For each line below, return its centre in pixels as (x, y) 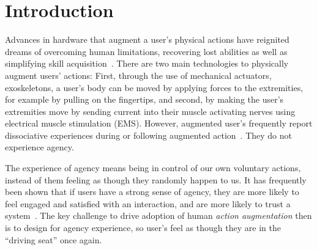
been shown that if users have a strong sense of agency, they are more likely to (152, 192)
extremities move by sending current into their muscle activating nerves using (150, 111)
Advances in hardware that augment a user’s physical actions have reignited (147, 39)
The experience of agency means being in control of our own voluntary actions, (153, 168)
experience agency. (39, 147)
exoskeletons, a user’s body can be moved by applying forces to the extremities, (154, 87)
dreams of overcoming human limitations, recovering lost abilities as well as (146, 51)
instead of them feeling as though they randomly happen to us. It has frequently (156, 179)
